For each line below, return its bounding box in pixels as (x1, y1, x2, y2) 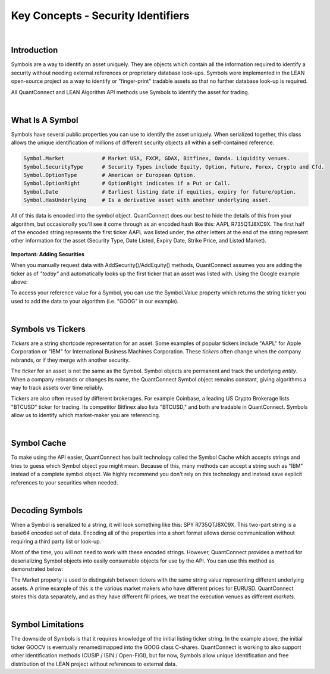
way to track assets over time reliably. (11, 384, 104, 391)
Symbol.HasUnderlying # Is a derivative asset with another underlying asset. (23, 197, 272, 204)
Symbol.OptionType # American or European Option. (23, 172, 196, 179)
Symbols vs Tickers (11, 324, 86, 334)
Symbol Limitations (11, 620, 84, 630)
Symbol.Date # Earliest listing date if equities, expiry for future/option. (23, 188, 297, 195)
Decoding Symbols (11, 505, 83, 515)
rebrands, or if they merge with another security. (11, 356, 130, 364)
